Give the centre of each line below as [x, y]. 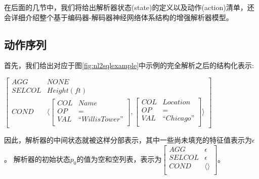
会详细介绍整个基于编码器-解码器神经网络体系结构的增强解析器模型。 [119, 17]
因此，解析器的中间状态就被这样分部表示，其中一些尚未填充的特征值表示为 [128, 140]
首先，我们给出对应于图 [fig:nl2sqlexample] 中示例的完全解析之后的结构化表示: [129, 65]
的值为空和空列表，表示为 [119, 159]
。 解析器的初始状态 [37, 159]
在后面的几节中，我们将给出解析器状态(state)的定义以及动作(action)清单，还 [129, 7]
